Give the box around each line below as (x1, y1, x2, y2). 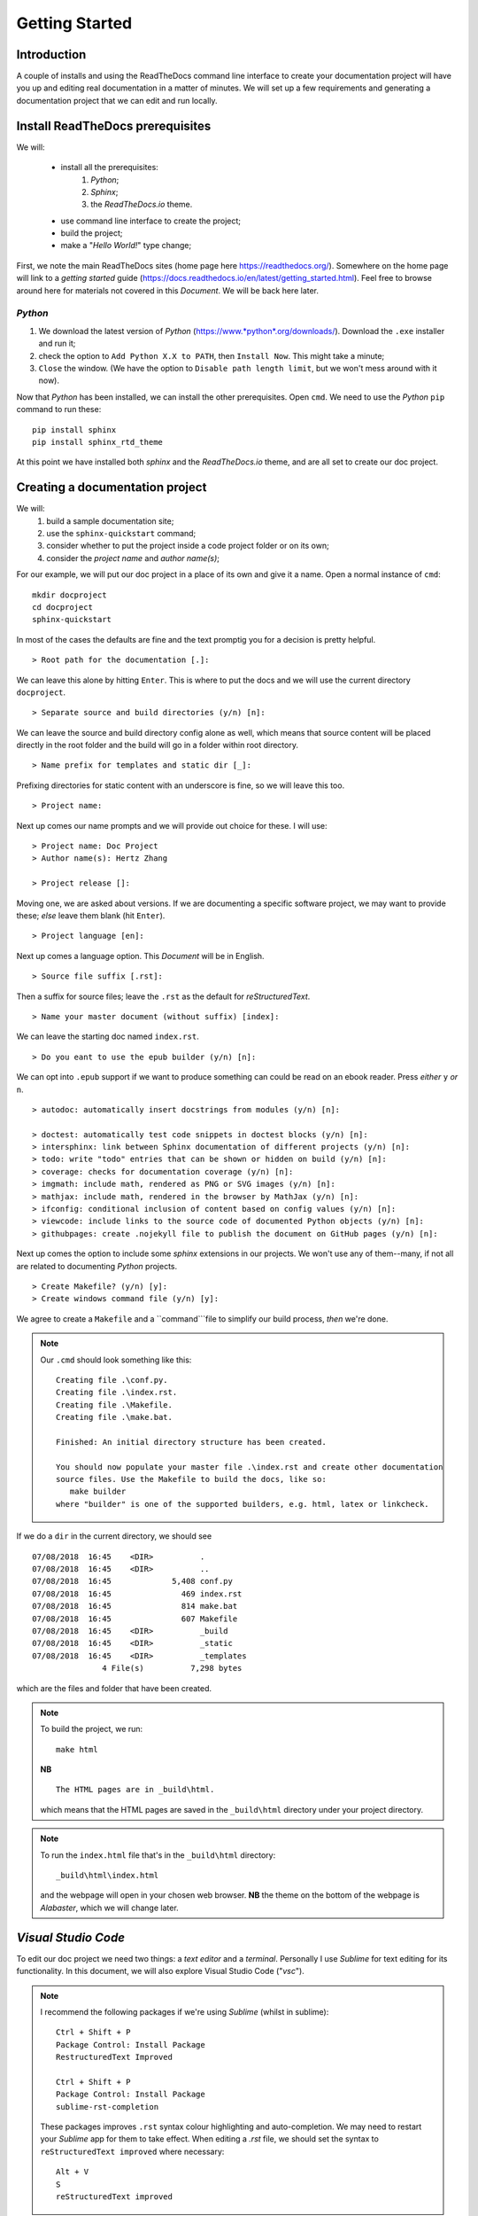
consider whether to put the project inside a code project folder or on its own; (46, 541, 329, 551)
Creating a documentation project (16, 480, 207, 495)
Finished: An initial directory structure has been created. (56, 1437, 327, 1447)
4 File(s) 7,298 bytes (102, 1663, 243, 1674)
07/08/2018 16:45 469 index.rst (32, 1588, 243, 1599)
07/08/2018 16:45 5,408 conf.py (32, 1576, 234, 1587)
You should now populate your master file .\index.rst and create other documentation (56, 1462, 443, 1471)
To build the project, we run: (40, 1724, 143, 1735)
